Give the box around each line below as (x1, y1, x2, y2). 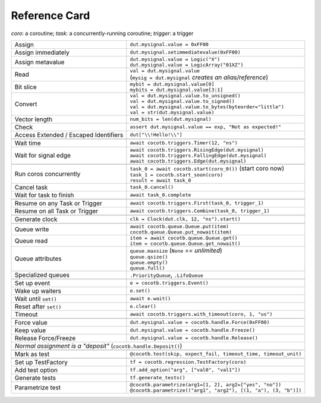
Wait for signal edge (14, 152, 71, 160)
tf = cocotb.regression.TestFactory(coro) (130, 359, 247, 366)
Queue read (14, 237, 48, 245)
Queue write (14, 225, 49, 233)
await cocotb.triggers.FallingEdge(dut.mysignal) (130, 152, 267, 159)
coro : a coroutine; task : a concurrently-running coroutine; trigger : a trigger (11, 30, 194, 37)
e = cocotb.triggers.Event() (130, 280, 209, 286)
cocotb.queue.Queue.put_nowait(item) (130, 229, 232, 235)
